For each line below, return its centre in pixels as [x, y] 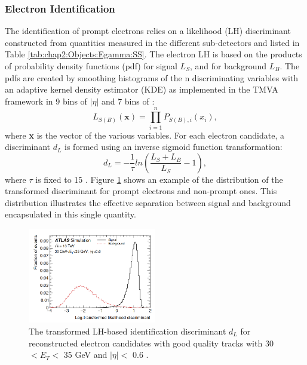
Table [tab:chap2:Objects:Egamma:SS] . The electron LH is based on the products [153, 54]
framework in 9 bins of [46, 101]
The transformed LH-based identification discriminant [128, 331]
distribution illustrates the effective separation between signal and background [148, 202]
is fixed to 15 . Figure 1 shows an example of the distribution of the [159, 179]
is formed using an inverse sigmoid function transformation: [174, 147]
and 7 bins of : [128, 101]
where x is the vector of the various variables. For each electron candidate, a [145, 135]
